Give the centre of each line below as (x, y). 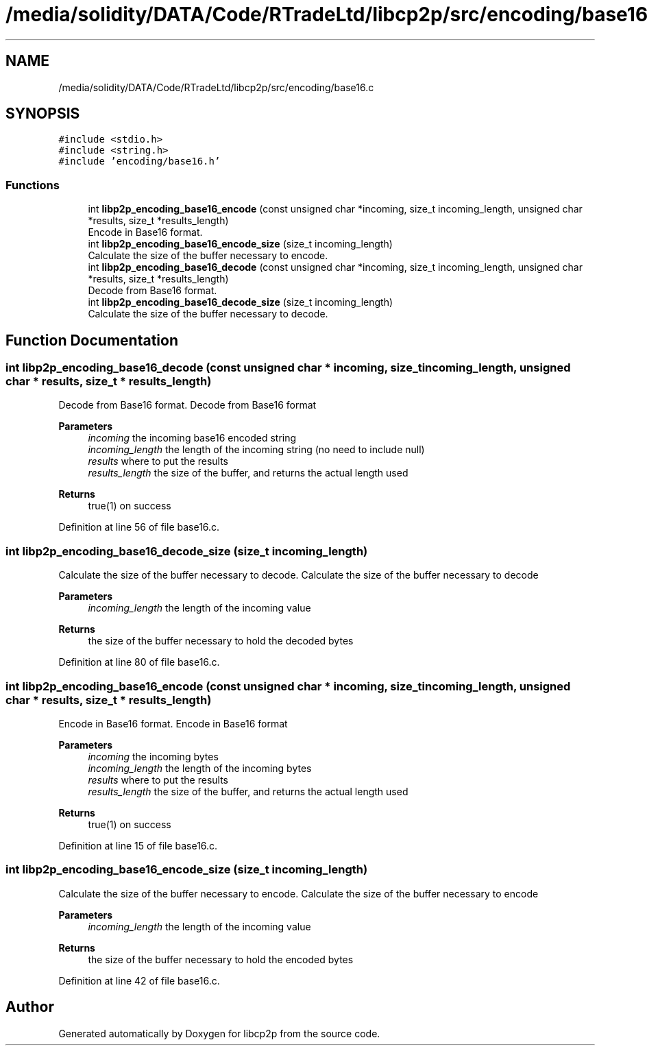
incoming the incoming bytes (153, 756)
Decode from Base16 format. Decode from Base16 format (187, 405)
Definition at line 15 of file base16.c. (138, 845)
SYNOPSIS (43, 114)
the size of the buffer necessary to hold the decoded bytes (221, 641)
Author (30, 1007)
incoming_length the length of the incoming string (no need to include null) (256, 450)
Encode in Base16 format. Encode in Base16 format (173, 723)
